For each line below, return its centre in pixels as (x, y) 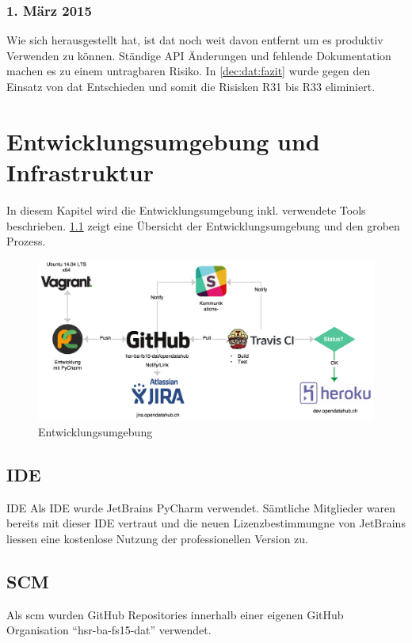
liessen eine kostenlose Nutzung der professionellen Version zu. (157, 538)
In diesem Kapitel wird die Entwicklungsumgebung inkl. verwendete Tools (186, 209)
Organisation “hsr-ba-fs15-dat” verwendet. (109, 630)
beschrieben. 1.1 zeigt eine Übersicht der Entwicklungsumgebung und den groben (203, 225)
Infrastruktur (80, 171)
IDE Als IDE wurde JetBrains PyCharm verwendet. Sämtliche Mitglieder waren (201, 507)
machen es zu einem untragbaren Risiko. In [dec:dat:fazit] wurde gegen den (189, 71)
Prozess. (26, 241)
